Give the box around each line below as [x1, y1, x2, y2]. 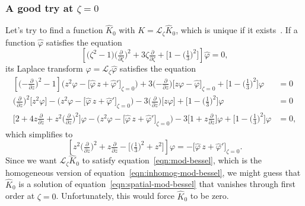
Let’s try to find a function [5, 24, 103, 36]
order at [5, 189, 35, 202]
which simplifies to [5, 127, 73, 140]
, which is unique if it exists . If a [176, 24, 298, 36]
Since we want [5, 154, 57, 166]
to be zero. [190, 189, 229, 202]
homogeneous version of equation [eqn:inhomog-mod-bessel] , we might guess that [5, 166, 301, 178]
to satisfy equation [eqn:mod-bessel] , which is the [82, 154, 262, 166]
